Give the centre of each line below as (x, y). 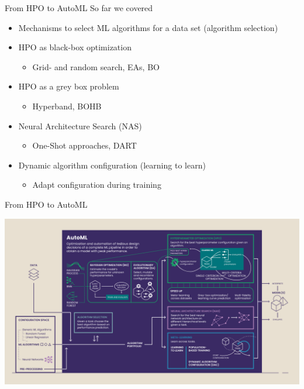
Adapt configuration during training (97, 185)
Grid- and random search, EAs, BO (96, 66)
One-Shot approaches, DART (84, 145)
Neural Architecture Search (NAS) (80, 125)
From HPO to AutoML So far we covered (79, 8)
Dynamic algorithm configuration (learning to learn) (112, 165)
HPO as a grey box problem (69, 86)
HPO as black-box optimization (75, 47)
